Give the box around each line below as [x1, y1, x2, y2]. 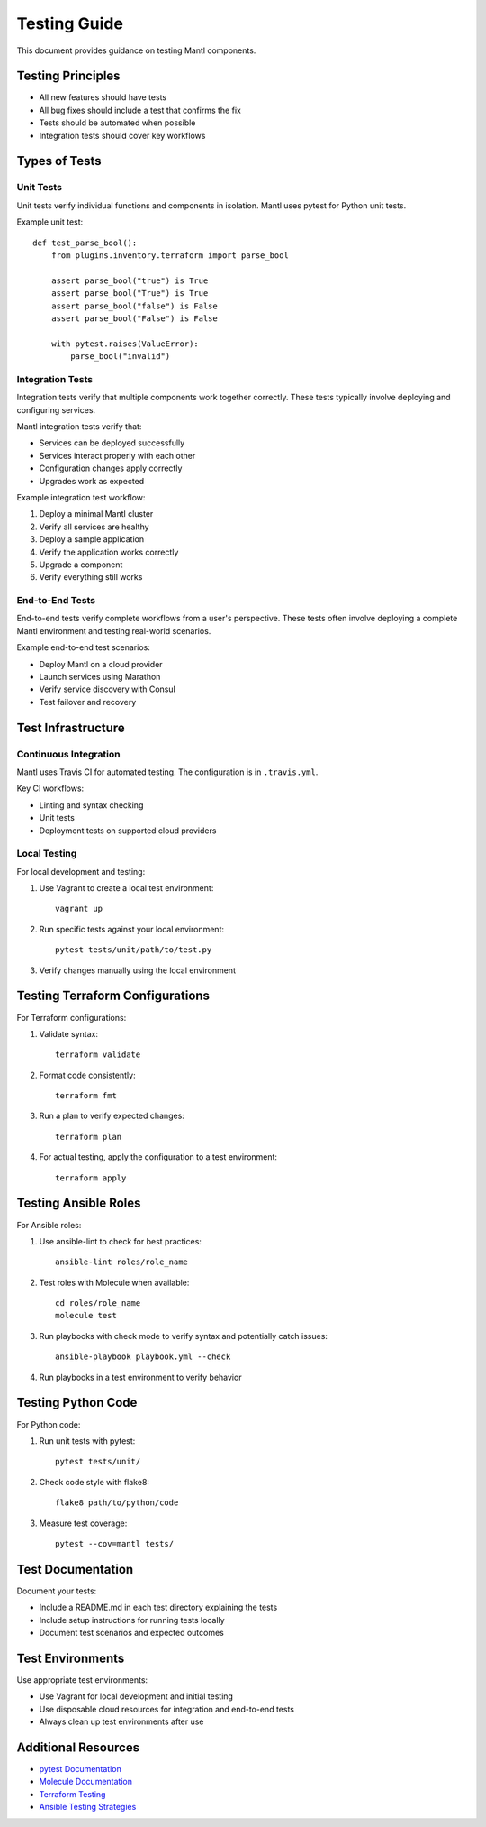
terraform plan [55, 1132, 122, 1142]
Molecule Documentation [39, 1777, 132, 1787]
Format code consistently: [39, 1070, 136, 1080]
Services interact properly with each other [39, 450, 196, 461]
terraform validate [55, 1050, 141, 1060]
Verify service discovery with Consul [39, 684, 175, 694]
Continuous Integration [16, 748, 121, 760]
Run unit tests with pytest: [39, 1435, 136, 1446]
